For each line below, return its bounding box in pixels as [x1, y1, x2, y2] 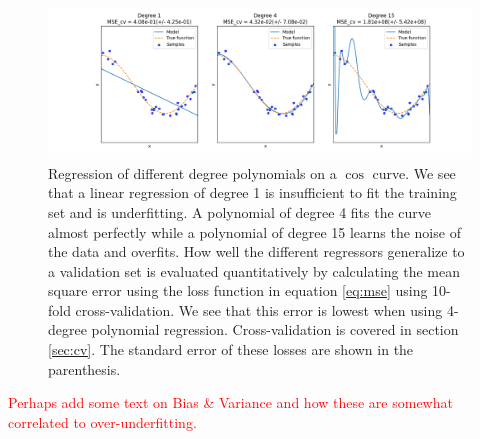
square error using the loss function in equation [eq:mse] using [48, 280, 428, 301]
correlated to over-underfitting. [8, 411, 197, 432]
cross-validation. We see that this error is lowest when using [75, 299, 443, 320]
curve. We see [372, 162, 456, 183]
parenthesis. [48, 358, 121, 379]
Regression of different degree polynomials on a [48, 162, 337, 183]
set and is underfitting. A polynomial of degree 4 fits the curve [48, 201, 432, 222]
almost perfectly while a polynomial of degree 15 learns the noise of [48, 221, 461, 242]
